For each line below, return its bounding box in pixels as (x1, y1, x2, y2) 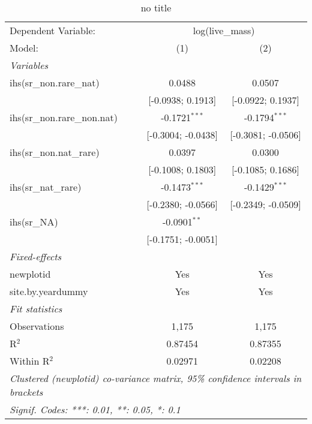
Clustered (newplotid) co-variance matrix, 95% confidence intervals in (10, 371, 302, 385)
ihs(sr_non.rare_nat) (10, 76, 100, 89)
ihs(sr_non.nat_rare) (10, 145, 100, 159)
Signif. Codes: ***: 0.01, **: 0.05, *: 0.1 (10, 402, 181, 416)
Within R (10, 354, 50, 368)
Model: (10, 41, 39, 55)
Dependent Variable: (10, 23, 95, 37)
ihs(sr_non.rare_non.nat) (10, 110, 118, 124)
